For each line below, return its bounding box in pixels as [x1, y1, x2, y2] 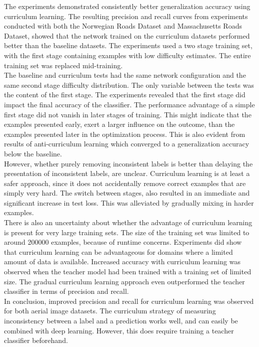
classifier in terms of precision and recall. [4, 286, 129, 296]
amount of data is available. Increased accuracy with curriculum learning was [4, 256, 240, 267]
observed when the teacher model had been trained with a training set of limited [4, 266, 251, 277]
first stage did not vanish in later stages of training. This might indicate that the [4, 109, 251, 119]
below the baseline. [4, 148, 62, 158]
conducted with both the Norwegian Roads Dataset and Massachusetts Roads [4, 21, 242, 31]
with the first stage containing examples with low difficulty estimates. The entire [4, 50, 251, 60]
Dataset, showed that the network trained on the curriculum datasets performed [4, 30, 250, 41]
